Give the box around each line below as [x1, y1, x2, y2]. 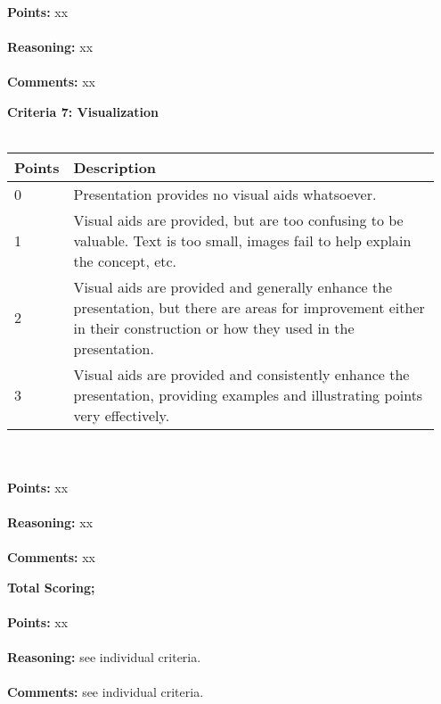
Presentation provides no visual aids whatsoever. [73, 183, 377, 204]
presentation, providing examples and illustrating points [73, 384, 423, 405]
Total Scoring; [7, 577, 95, 596]
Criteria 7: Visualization [7, 102, 159, 120]
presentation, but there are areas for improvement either [73, 296, 425, 318]
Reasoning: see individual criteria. [7, 648, 201, 667]
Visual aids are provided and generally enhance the [73, 276, 393, 297]
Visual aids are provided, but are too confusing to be [73, 209, 404, 230]
